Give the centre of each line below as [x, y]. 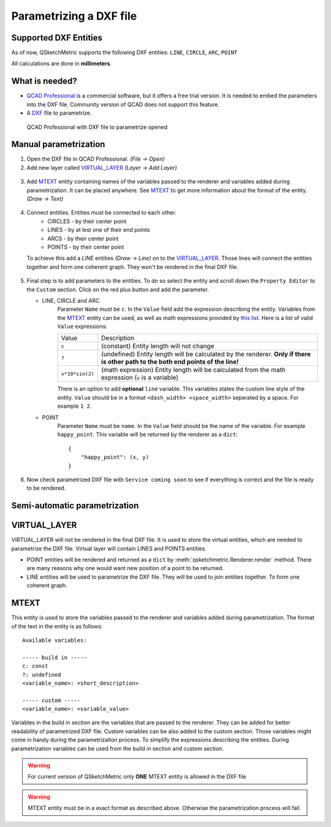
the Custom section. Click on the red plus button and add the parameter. [118, 289]
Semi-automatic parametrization [75, 506]
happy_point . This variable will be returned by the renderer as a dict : [148, 435]
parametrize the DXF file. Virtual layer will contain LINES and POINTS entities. [109, 548]
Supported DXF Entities [57, 38]
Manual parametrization [58, 144]
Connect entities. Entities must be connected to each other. [102, 213]
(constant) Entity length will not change [158, 346]
